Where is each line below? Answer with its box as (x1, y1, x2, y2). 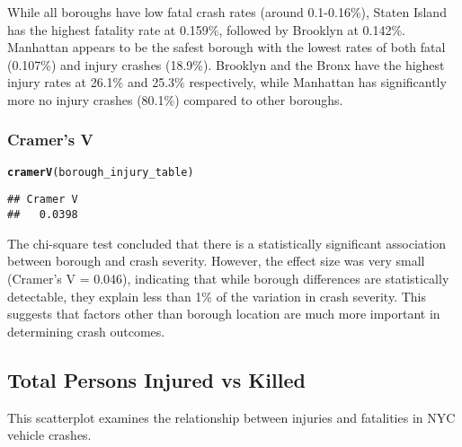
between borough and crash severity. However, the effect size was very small (7, 251, 425, 270)
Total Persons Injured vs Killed (7, 365, 306, 393)
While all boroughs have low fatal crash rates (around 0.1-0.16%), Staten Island (7, 3, 447, 21)
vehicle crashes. (7, 425, 92, 444)
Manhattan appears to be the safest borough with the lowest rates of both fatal (7, 38, 446, 57)
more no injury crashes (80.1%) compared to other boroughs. (7, 90, 343, 109)
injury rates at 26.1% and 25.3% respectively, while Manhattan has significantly (7, 73, 447, 92)
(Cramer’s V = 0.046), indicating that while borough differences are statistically (7, 268, 449, 287)
